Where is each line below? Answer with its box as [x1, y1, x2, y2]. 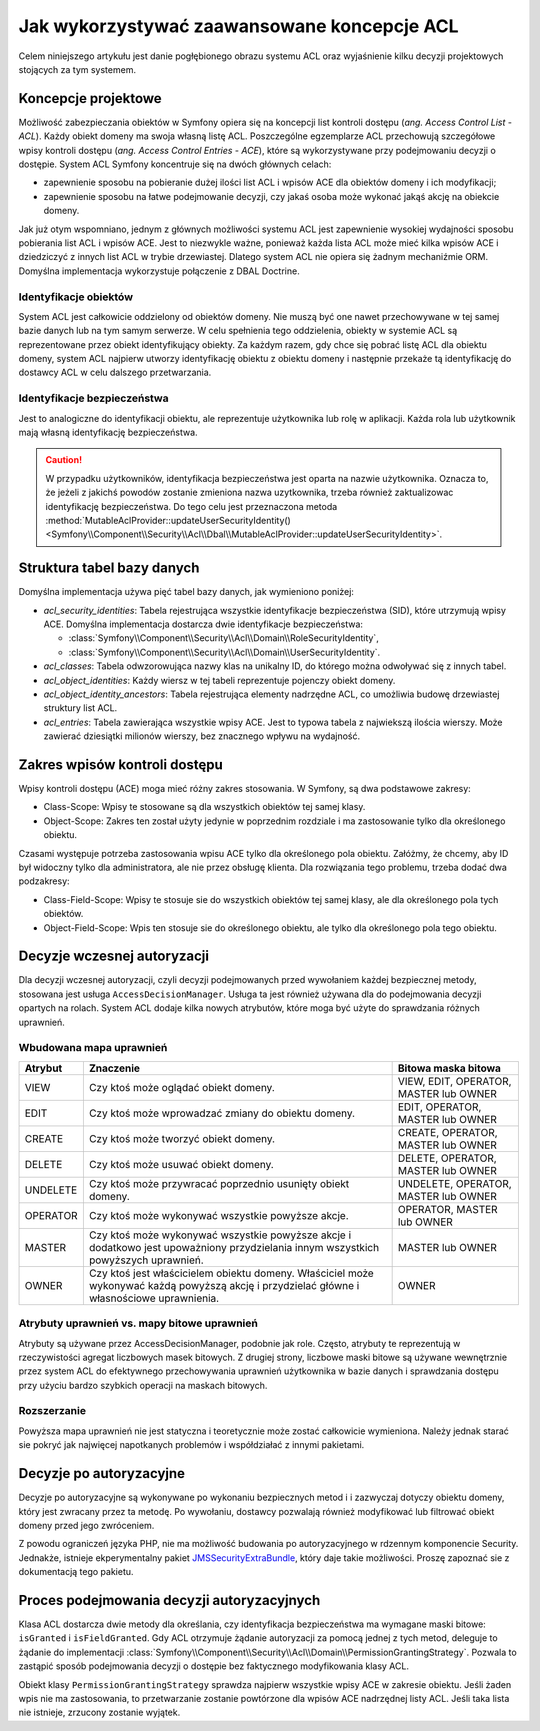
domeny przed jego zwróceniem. [18, 1519, 155, 1531]
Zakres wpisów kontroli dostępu [18, 756, 224, 773]
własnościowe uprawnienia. [88, 1291, 220, 1305]
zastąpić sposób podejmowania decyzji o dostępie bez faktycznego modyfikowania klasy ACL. [18, 1660, 410, 1672]
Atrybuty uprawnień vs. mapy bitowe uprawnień [18, 1316, 259, 1330]
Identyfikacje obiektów [18, 290, 134, 304]
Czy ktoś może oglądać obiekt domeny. [88, 1080, 275, 1094]
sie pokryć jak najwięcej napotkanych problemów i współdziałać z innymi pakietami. [18, 1439, 365, 1451]
